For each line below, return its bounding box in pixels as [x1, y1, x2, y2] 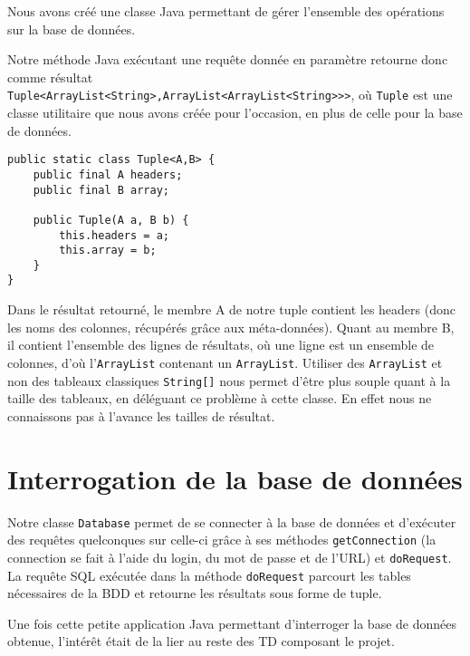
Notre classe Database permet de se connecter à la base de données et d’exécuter [7, 512, 456, 531]
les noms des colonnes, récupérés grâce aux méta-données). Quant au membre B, [7, 317, 455, 336]
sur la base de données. [7, 19, 136, 38]
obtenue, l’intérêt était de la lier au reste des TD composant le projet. [7, 632, 395, 651]
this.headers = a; [59, 228, 169, 242]
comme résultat [7, 67, 93, 86]
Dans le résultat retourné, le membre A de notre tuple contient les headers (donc [7, 300, 456, 319]
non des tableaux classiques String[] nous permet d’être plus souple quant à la [7, 371, 451, 390]
